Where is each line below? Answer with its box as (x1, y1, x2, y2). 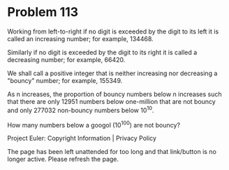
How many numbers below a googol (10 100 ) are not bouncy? (7, 119, 180, 129)
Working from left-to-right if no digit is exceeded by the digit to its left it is (7, 27, 219, 36)
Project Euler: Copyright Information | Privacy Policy (7, 134, 157, 143)
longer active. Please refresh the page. (7, 155, 119, 164)
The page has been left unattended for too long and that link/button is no (7, 148, 216, 156)
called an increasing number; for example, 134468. (7, 34, 154, 42)
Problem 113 (7, 4, 79, 20)
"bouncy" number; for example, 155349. (7, 76, 123, 84)
